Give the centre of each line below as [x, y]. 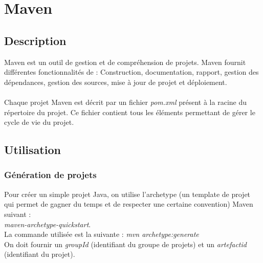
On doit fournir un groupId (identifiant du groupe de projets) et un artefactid [125, 244]
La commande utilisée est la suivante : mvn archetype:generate [102, 234]
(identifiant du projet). [40, 254]
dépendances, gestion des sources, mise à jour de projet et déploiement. [116, 82]
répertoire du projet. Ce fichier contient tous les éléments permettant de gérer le [130, 112]
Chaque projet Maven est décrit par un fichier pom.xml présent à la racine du [126, 102]
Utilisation [32, 150]
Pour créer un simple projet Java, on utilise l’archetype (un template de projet [127, 194]
